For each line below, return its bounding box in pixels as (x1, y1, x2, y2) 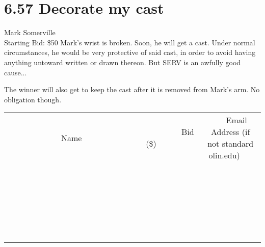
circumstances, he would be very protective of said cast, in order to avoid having (4, 47, 256, 58)
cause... (4, 67, 27, 77)
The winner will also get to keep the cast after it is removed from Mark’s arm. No (4, 84, 260, 95)
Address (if (211, 126, 250, 138)
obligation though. (4, 94, 62, 104)
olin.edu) (208, 149, 240, 161)
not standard (207, 138, 254, 150)
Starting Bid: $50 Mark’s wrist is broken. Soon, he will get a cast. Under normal (4, 37, 255, 47)
